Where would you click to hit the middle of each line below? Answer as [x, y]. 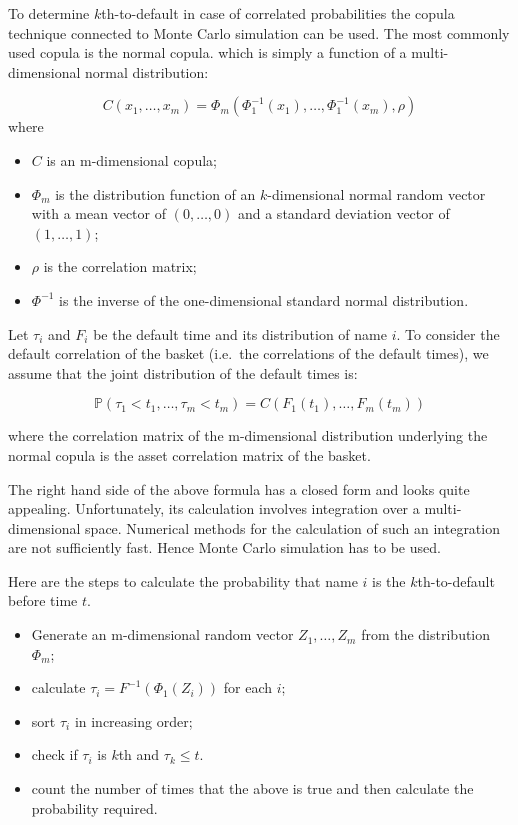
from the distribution [426, 634]
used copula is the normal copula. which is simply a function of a [207, 52]
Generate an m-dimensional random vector [162, 634]
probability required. [94, 807]
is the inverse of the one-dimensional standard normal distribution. [264, 299]
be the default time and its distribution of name [240, 333]
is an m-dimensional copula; [131, 159]
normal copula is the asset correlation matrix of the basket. [189, 454]
